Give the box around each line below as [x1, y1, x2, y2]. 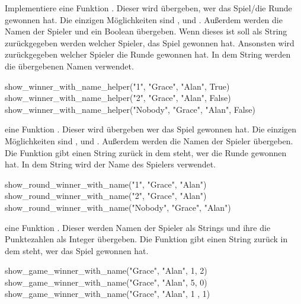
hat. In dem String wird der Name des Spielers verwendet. [5, 158, 216, 170]
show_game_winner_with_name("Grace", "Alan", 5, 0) [5, 275, 207, 288]
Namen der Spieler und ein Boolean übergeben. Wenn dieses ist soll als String [5, 25, 287, 37]
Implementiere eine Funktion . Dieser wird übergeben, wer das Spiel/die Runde [5, 2, 292, 14]
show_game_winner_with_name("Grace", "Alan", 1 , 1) [5, 287, 210, 300]
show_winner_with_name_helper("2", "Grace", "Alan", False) [5, 91, 231, 104]
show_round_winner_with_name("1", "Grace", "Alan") [5, 178, 207, 190]
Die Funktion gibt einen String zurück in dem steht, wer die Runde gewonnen [5, 146, 287, 159]
